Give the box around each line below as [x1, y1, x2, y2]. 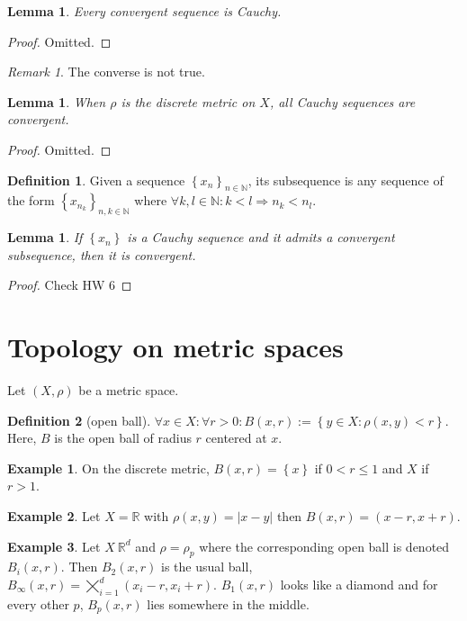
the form [7, 191, 55, 210]
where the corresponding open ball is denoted [199, 536, 450, 555]
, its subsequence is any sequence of [247, 170, 444, 189]
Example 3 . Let [7, 536, 101, 555]
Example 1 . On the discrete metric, [7, 458, 210, 477]
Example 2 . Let [7, 507, 101, 526]
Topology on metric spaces [7, 328, 344, 365]
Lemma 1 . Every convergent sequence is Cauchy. [7, 2, 282, 20]
